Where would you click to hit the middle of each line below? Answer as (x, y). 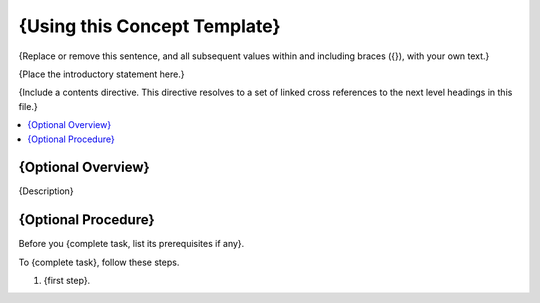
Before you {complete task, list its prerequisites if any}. (131, 244)
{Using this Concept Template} (149, 26)
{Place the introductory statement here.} (101, 74)
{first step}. (67, 281)
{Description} (46, 191)
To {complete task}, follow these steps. (99, 262)
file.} (28, 106)
